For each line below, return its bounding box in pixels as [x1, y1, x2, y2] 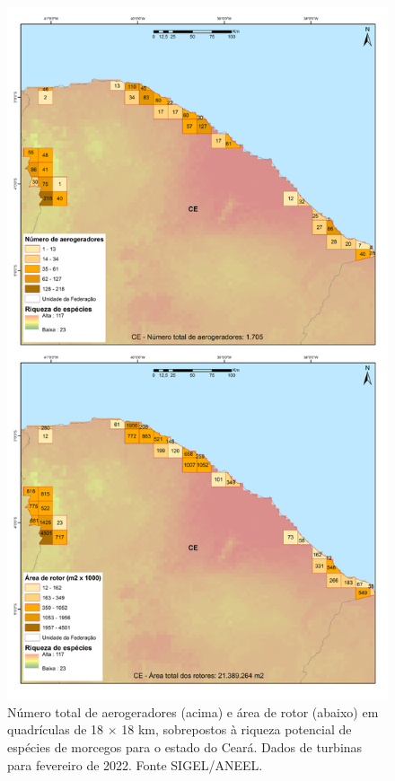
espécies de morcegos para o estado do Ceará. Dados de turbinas [7, 737, 363, 756]
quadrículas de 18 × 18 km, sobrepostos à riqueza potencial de [7, 720, 352, 739]
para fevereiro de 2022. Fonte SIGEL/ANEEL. [7, 755, 263, 774]
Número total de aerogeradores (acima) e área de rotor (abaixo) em [7, 702, 379, 721]
